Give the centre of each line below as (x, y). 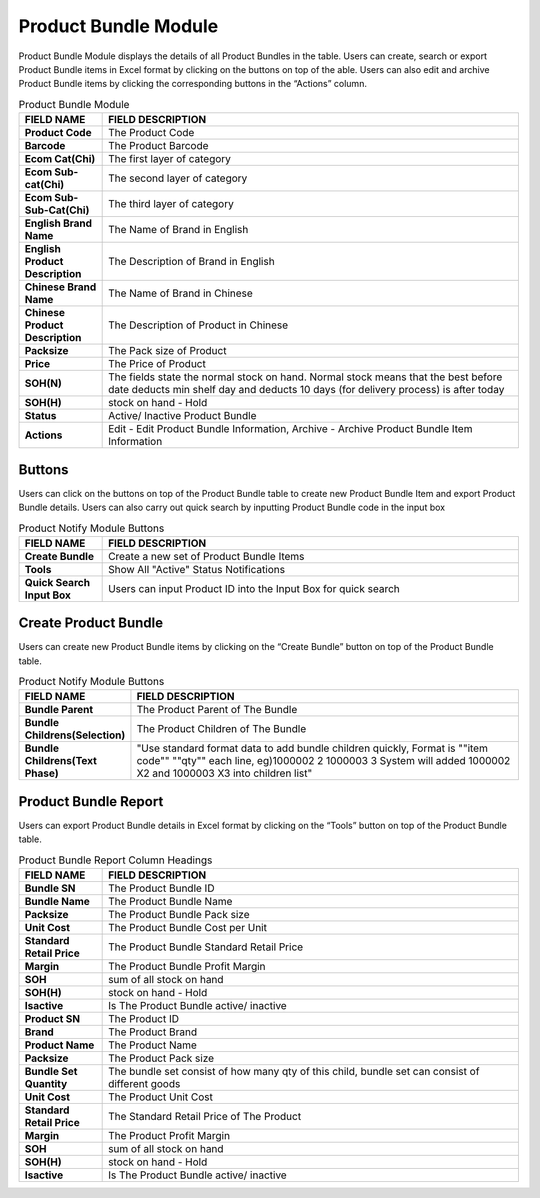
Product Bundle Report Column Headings (115, 860)
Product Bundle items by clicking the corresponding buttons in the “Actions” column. (192, 84)
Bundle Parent (59, 710)
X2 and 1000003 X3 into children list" (224, 773)
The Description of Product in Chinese (198, 325)
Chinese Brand (60, 287)
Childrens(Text (60, 761)
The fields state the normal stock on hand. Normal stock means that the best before (305, 377)
